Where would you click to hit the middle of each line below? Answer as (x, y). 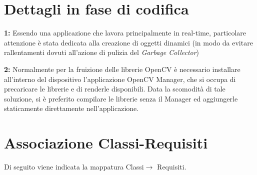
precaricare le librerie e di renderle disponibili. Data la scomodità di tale (115, 89)
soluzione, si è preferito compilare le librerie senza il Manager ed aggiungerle (121, 98)
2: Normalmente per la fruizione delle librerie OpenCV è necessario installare (122, 69)
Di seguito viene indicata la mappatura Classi (74, 166)
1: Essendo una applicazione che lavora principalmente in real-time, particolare (125, 33)
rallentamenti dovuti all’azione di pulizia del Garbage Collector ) (102, 52)
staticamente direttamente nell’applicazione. (71, 108)
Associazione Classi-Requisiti (106, 143)
